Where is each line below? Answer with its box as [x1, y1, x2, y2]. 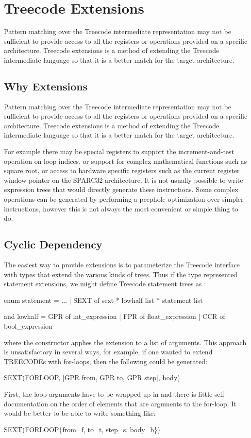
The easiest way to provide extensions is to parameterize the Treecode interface [4, 260, 240, 270]
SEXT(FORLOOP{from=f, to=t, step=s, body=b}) [4, 424, 160, 434]
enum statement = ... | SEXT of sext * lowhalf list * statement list [4, 295, 203, 305]
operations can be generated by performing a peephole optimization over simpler [4, 194, 244, 204]
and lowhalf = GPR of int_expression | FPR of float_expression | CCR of [4, 311, 225, 321]
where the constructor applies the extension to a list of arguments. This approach [4, 337, 247, 347]
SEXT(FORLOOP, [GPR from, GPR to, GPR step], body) [4, 372, 180, 383]
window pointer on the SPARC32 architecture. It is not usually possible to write [4, 175, 243, 185]
